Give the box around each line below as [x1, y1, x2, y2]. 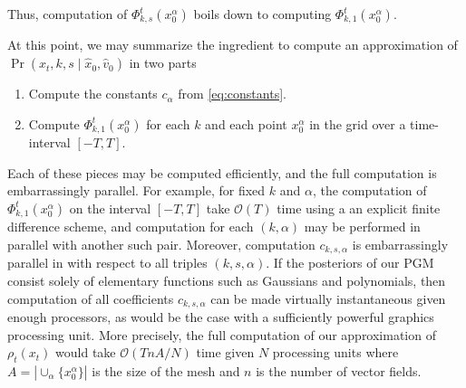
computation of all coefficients [7, 289, 174, 308]
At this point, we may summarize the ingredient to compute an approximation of [7, 35, 458, 54]
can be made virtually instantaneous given [210, 289, 446, 308]
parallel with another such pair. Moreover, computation [7, 234, 316, 253]
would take [55, 343, 116, 362]
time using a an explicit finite [277, 198, 441, 217]
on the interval [69, 198, 151, 217]
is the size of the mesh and [92, 362, 240, 380]
